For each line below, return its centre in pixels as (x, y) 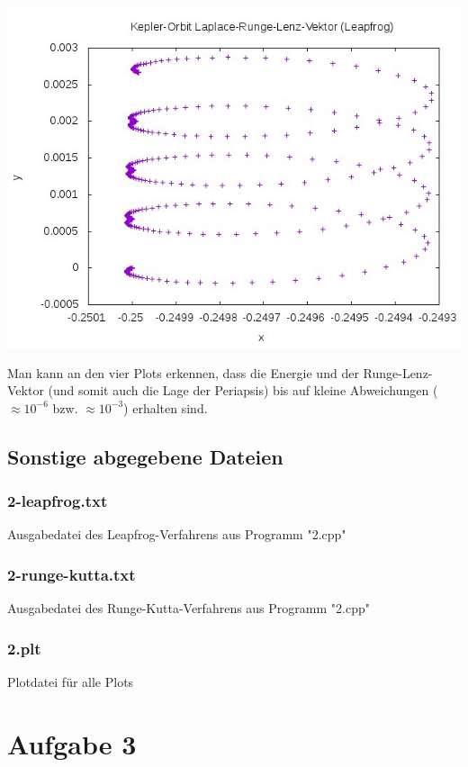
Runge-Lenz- (398, 372)
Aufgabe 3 (72, 743)
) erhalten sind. (166, 407)
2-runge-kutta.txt (72, 574)
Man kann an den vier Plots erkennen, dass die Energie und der (183, 372)
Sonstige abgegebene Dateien (145, 456)
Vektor (26, 390)
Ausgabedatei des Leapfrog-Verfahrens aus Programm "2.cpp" (177, 534)
